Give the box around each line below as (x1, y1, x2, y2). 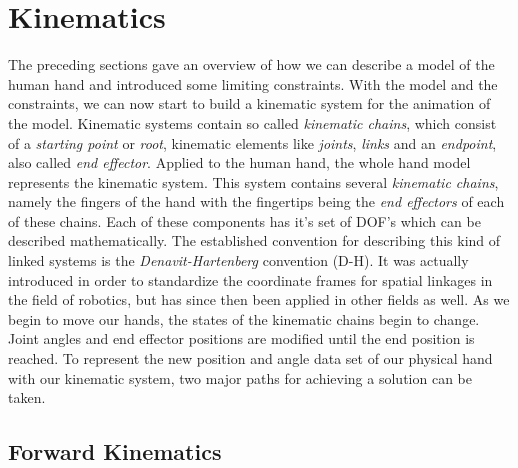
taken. (8, 387, 46, 408)
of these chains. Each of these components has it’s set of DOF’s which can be (8, 210, 481, 231)
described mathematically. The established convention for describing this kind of (8, 230, 501, 251)
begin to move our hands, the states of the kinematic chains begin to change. (8, 308, 480, 329)
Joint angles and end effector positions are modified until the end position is (8, 328, 475, 349)
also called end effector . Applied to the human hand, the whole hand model (8, 152, 471, 173)
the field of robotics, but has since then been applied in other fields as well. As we (8, 289, 510, 310)
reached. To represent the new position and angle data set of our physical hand (8, 348, 493, 369)
